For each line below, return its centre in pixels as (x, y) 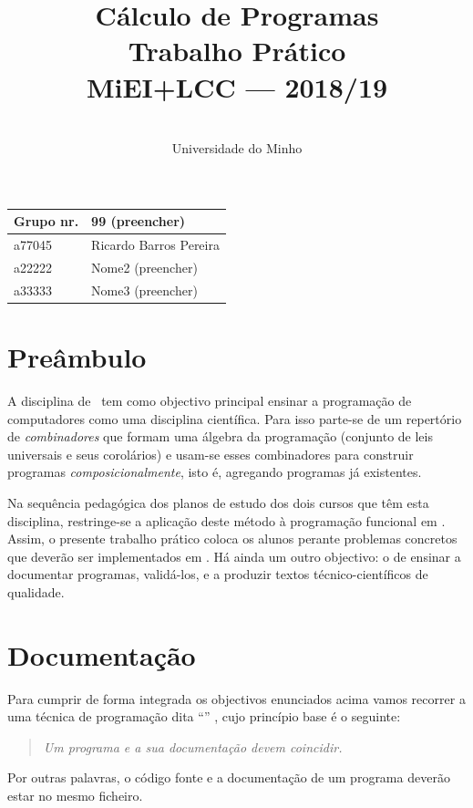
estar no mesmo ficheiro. (75, 795)
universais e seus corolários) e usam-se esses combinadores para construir (211, 454)
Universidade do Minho (237, 148)
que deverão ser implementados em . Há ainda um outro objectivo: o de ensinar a (234, 556)
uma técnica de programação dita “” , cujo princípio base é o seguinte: (204, 716)
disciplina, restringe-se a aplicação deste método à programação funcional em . (226, 520)
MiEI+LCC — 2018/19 (237, 86)
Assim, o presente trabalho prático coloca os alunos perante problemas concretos (232, 539)
